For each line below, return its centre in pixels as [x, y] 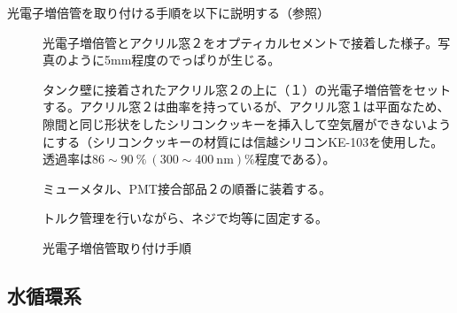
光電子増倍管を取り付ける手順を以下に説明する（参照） [168, 12]
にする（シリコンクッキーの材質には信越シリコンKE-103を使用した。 [243, 141]
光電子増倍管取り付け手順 [117, 247]
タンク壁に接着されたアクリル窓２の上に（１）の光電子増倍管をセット [247, 89]
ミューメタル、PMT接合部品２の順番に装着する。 [187, 188]
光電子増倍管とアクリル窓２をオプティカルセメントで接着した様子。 [240, 42]
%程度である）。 [290, 159]
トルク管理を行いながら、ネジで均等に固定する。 [185, 218]
